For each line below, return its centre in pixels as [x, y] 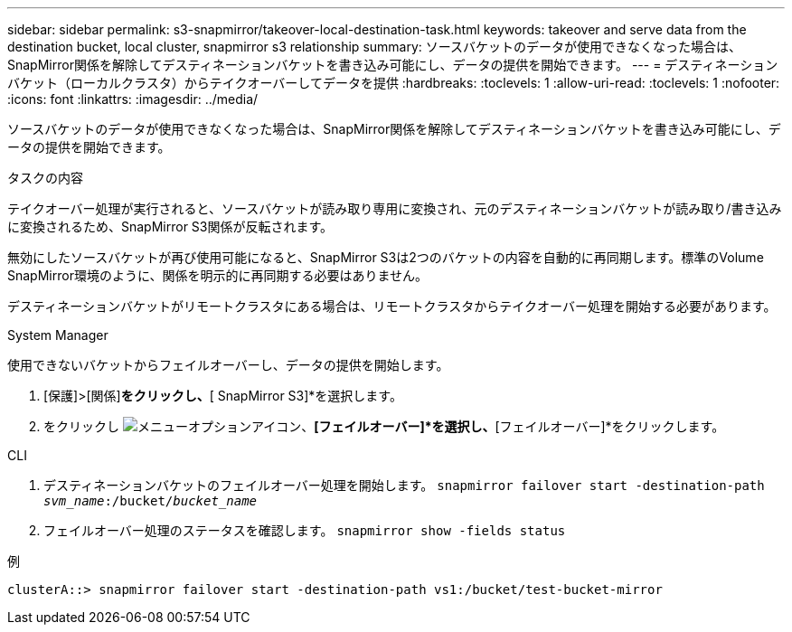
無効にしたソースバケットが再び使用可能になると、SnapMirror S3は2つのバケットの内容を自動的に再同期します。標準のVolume [386, 257]
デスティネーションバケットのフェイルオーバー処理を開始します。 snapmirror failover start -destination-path [404, 485]
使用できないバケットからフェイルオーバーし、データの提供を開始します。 [228, 365]
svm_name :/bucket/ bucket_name [151, 501]
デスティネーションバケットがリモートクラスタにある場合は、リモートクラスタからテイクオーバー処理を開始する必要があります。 [392, 306]
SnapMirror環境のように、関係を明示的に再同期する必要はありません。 [218, 275]
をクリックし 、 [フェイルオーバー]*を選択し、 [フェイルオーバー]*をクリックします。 [384, 426]
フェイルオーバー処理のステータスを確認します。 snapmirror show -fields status [305, 530]
